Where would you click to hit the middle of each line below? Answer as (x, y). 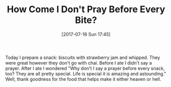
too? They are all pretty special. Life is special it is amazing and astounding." (86, 74)
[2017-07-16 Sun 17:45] (86, 34)
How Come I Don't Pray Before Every (86, 9)
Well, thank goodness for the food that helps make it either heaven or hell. (83, 79)
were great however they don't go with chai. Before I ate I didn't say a (79, 63)
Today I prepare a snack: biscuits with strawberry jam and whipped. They (83, 57)
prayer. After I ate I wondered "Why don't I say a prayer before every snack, (85, 68)
